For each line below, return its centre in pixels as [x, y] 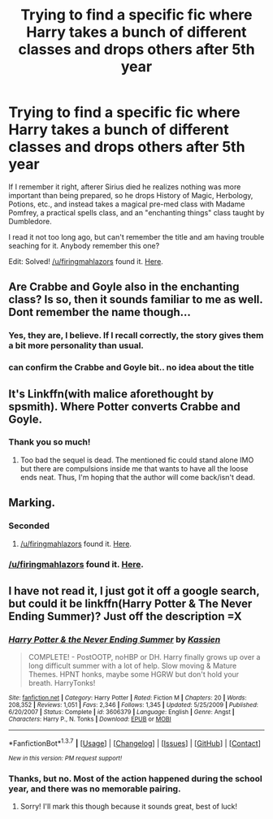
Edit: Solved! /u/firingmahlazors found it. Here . [86, 261]
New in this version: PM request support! [65, 758]
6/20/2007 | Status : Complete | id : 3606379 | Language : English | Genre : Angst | [121, 713]
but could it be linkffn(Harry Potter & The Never [130, 603]
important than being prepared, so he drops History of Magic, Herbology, [131, 195]
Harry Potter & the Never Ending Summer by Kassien [115, 639]
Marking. [32, 503]
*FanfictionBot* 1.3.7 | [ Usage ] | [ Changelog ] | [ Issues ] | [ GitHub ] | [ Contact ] [135, 743]
